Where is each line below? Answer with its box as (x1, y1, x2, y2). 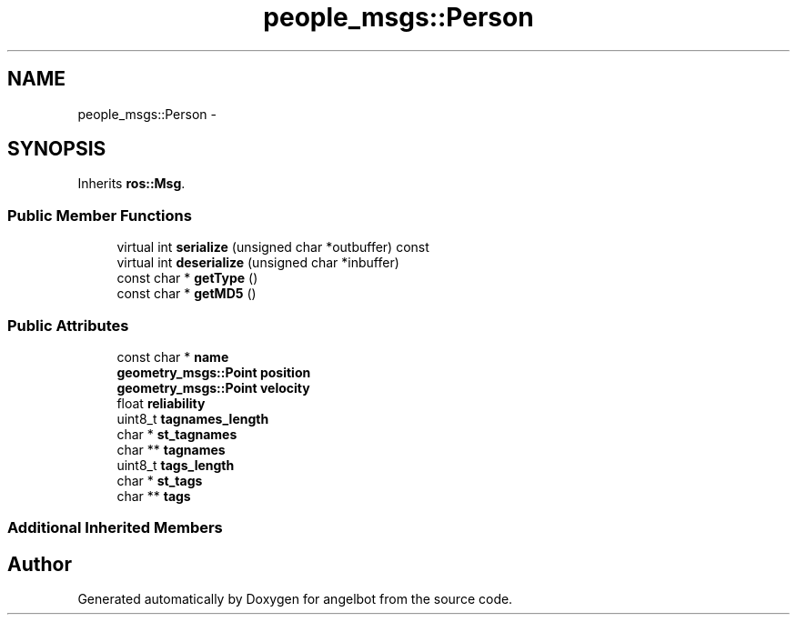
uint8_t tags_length (116, 456, 235, 473)
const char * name (116, 348, 229, 365)
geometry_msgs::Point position (116, 364, 311, 380)
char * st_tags (116, 472, 203, 488)
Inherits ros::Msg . (77, 176, 186, 192)
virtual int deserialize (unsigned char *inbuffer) (116, 255, 399, 271)
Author (7, 552, 72, 576)
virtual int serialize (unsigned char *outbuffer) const (116, 239, 429, 256)
